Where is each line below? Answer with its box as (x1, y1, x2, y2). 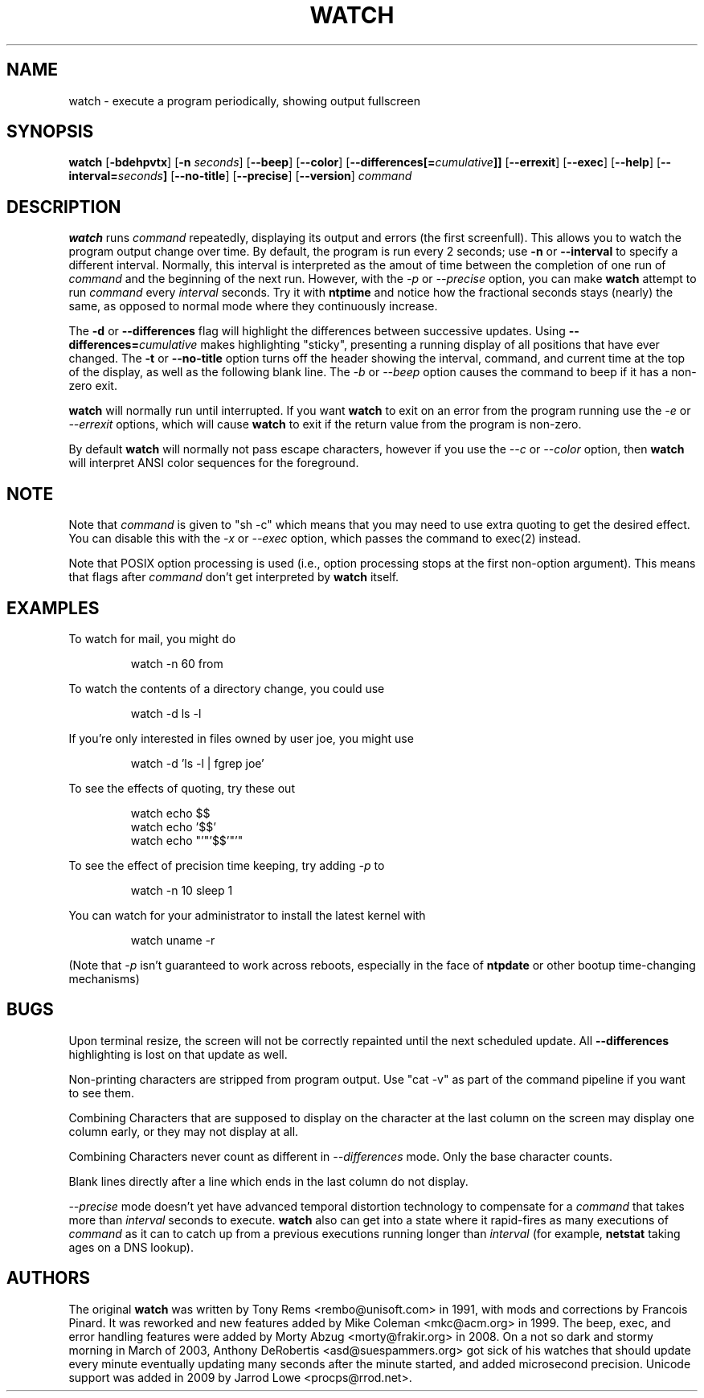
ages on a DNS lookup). (68, 1240, 194, 1254)
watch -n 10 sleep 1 (130, 883, 233, 897)
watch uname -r (130, 933, 215, 947)
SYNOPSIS (6, 121, 94, 142)
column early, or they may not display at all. (68, 1124, 299, 1138)
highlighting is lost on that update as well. (68, 1047, 288, 1061)
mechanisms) (68, 971, 140, 986)
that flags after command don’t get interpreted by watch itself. (68, 570, 399, 584)
